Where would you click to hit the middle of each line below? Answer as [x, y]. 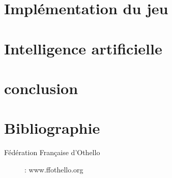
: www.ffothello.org [54, 169]
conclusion [41, 88]
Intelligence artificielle [83, 48]
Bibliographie [52, 128]
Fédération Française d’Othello [52, 152]
